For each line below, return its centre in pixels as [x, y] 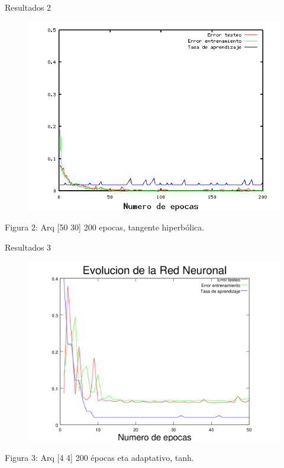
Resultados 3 [28, 247]
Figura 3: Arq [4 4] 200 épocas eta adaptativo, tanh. [99, 458]
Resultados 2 [28, 7]
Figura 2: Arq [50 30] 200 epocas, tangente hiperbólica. [105, 227]
